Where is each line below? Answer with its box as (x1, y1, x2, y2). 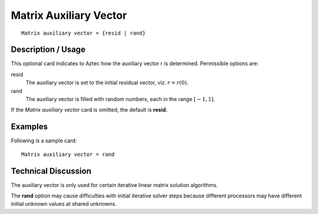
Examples (11, 122, 48, 132)
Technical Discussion (11, 166, 91, 176)
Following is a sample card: (11, 137, 77, 144)
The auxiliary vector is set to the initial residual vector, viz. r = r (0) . (25, 79, 188, 86)
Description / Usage (11, 45, 85, 55)
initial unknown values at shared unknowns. (11, 200, 117, 208)
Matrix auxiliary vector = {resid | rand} (21, 29, 146, 36)
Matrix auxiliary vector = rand (21, 151, 115, 158)
